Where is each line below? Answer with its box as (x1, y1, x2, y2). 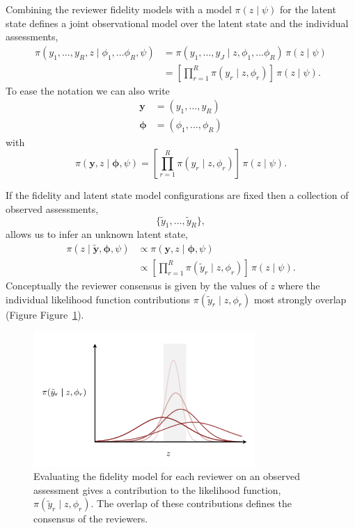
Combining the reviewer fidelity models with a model (6, 2, 232, 16)
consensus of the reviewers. (33, 511, 148, 526)
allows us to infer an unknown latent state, (6, 227, 188, 241)
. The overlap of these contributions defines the (90, 496, 292, 511)
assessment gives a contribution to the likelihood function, (33, 482, 281, 497)
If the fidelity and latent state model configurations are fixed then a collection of (6, 188, 349, 202)
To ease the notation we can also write (6, 83, 170, 97)
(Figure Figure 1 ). (6, 307, 84, 321)
